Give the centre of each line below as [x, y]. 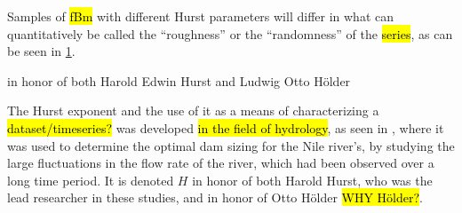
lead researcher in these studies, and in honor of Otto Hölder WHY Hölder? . [215, 197]
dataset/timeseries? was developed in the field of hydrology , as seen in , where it [226, 127]
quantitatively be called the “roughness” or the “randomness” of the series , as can [230, 33]
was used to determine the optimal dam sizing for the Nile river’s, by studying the [231, 145]
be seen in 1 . [41, 51]
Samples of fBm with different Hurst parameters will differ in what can [201, 16]
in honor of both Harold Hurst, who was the [312, 180]
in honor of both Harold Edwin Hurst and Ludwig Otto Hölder [179, 80]
